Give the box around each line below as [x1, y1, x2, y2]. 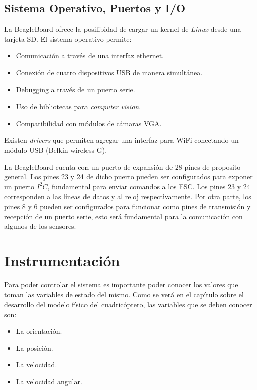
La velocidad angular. [16, 376, 82, 386]
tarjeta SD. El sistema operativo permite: [4, 33, 132, 44]
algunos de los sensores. [4, 221, 76, 231]
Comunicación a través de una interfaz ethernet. [16, 50, 164, 61]
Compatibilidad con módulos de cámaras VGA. [16, 118, 162, 128]
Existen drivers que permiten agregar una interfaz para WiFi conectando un [4, 135, 239, 145]
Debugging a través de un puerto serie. [16, 84, 135, 94]
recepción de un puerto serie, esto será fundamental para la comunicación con [4, 211, 243, 221]
